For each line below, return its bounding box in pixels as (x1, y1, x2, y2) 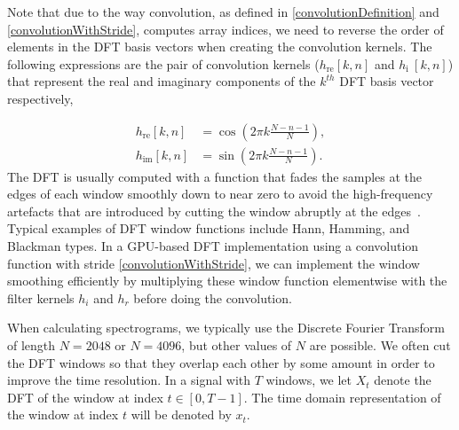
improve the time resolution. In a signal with (7, 371, 251, 389)
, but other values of (181, 335, 292, 354)
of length (7, 335, 56, 354)
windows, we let (265, 371, 352, 389)
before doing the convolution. (133, 288, 292, 307)
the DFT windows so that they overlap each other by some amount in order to (7, 353, 435, 371)
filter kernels (7, 288, 75, 307)
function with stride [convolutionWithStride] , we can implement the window (7, 254, 420, 272)
